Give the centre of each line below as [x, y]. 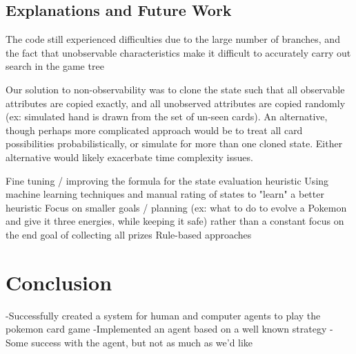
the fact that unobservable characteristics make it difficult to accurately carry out [178, 52]
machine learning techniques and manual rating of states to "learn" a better [165, 194]
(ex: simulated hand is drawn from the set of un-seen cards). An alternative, [167, 117]
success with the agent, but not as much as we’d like [142, 342]
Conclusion [59, 282]
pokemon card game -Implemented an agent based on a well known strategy [166, 329]
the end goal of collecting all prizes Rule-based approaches [129, 234]
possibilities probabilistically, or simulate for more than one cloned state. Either [174, 143]
